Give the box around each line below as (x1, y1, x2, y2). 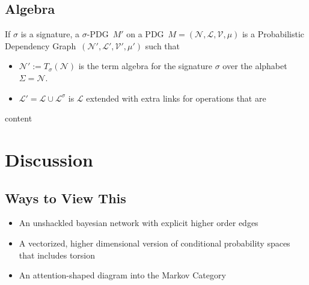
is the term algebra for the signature (78, 60, 212, 72)
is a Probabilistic (242, 28, 305, 40)
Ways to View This (5, 188, 126, 207)
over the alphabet (222, 60, 287, 72)
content (5, 112, 32, 124)
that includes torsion (19, 248, 96, 261)
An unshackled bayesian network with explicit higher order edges (19, 216, 259, 229)
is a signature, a (20, 28, 80, 40)
